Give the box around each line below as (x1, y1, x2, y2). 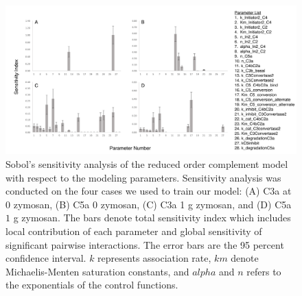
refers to (246, 264, 281, 278)
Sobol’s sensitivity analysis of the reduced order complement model (5, 156, 288, 171)
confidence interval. (5, 251, 86, 265)
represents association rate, (97, 251, 211, 265)
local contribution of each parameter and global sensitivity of (5, 223, 262, 238)
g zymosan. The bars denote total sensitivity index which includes (13, 210, 291, 225)
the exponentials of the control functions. (5, 277, 178, 292)
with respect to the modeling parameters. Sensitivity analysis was (5, 170, 281, 184)
